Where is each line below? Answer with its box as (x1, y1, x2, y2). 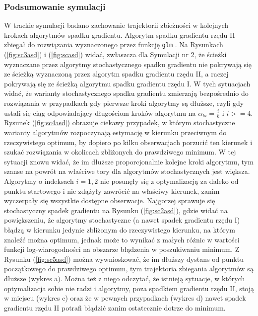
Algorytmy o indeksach (4, 176, 74, 186)
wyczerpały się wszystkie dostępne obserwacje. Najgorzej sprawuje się (4, 195, 215, 206)
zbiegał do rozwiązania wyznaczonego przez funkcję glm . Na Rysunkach (4, 39, 223, 50)
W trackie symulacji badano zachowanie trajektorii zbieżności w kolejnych (4, 20, 229, 30)
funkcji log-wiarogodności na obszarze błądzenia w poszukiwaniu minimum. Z (4, 244, 240, 254)
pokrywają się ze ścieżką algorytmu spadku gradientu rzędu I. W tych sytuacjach (4, 78, 251, 88)
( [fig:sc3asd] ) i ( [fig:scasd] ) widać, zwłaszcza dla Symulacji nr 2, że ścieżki (4, 49, 227, 60)
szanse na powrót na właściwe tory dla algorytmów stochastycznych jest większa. (4, 166, 250, 176)
